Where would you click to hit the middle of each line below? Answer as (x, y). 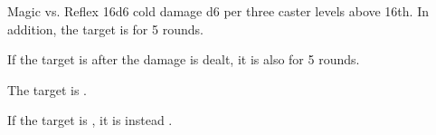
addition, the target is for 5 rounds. (105, 29)
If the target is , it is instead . (90, 120)
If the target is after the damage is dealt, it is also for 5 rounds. (184, 59)
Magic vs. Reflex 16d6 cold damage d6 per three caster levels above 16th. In (218, 11)
